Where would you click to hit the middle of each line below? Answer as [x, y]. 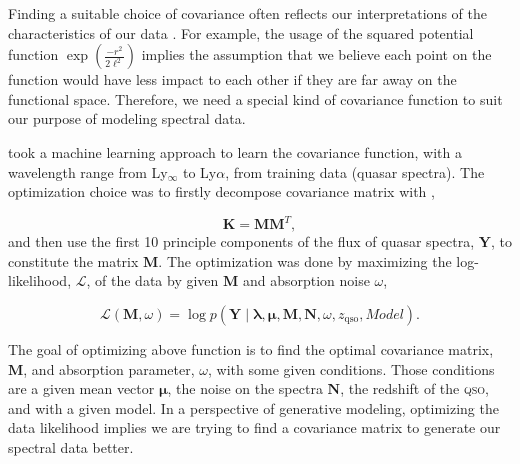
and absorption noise [306, 280]
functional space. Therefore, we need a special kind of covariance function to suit [255, 98]
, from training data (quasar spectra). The [355, 171]
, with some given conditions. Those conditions [351, 368]
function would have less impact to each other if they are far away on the [232, 79]
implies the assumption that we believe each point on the [316, 54]
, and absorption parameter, [109, 368]
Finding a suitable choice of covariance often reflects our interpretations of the [247, 13]
